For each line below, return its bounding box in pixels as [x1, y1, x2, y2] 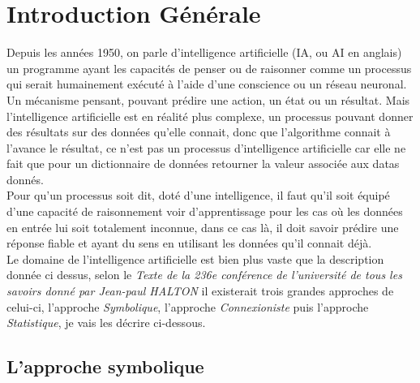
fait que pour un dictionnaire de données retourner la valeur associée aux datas [6, 155, 400, 172]
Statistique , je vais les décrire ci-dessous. [6, 314, 206, 331]
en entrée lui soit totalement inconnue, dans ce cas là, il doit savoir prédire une [6, 218, 399, 235]
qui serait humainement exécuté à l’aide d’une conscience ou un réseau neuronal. [6, 75, 407, 93]
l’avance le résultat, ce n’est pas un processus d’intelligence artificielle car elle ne [6, 139, 406, 156]
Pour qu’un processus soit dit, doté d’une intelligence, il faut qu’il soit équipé [6, 187, 390, 204]
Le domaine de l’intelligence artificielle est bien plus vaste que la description [6, 250, 384, 267]
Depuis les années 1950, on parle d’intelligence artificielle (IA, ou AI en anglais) [6, 44, 402, 61]
